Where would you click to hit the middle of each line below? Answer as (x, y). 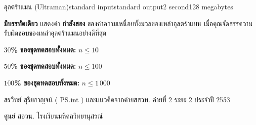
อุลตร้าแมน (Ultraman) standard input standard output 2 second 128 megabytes (119, 6)
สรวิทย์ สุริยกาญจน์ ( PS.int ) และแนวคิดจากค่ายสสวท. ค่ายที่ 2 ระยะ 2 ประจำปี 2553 (117, 99)
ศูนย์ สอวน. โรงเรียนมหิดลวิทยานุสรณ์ (54, 116)
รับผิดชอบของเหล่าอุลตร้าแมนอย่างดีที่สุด (55, 33)
